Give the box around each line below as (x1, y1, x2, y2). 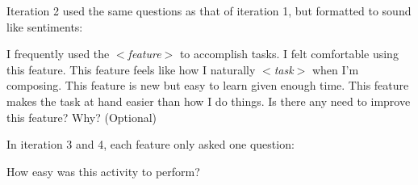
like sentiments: (6, 18, 83, 35)
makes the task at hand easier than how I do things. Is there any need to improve (6, 92, 411, 109)
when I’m (311, 61, 359, 78)
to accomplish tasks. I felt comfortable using (179, 45, 399, 62)
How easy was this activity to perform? (6, 162, 200, 179)
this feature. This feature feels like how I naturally (6, 61, 256, 78)
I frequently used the (6, 45, 110, 62)
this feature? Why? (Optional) (6, 108, 157, 125)
